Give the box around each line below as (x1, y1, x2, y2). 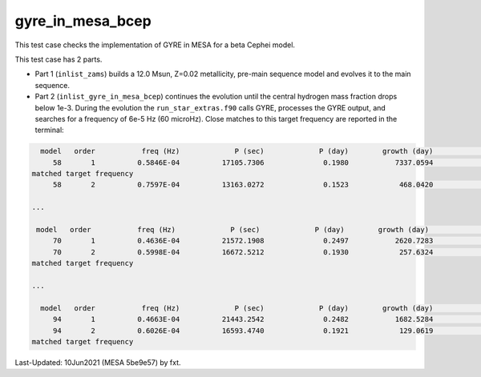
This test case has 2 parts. (14, 54, 103, 64)
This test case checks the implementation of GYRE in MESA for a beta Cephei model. (14, 40, 296, 50)
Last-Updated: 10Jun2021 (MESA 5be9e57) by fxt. (14, 357, 181, 367)
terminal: (34, 125, 64, 135)
